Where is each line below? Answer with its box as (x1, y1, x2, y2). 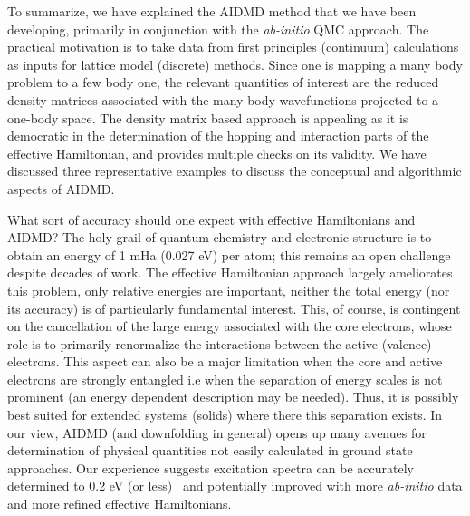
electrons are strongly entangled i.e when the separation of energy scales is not (7, 369, 443, 388)
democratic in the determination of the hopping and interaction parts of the (7, 126, 429, 145)
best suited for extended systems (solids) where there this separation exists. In (7, 405, 443, 424)
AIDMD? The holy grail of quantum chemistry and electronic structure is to (7, 228, 432, 247)
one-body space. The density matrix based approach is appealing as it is (7, 108, 408, 127)
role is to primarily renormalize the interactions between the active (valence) (7, 334, 432, 353)
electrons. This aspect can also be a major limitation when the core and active (7, 352, 443, 371)
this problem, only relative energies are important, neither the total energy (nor (7, 280, 450, 299)
